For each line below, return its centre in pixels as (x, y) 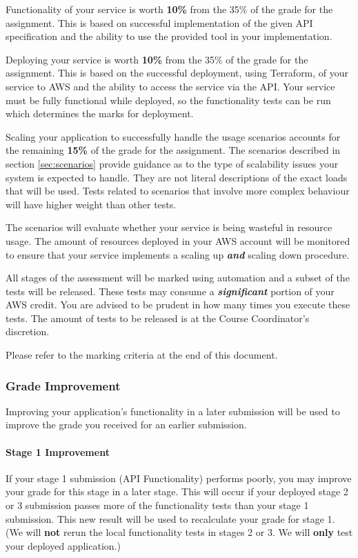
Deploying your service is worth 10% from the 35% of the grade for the (157, 59)
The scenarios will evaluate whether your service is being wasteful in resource (169, 227)
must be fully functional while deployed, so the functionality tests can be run (168, 100)
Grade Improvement (63, 385)
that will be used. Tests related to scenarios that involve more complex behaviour (178, 191)
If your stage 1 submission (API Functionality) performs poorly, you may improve (179, 478)
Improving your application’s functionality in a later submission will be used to (173, 411)
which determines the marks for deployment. (100, 113)
